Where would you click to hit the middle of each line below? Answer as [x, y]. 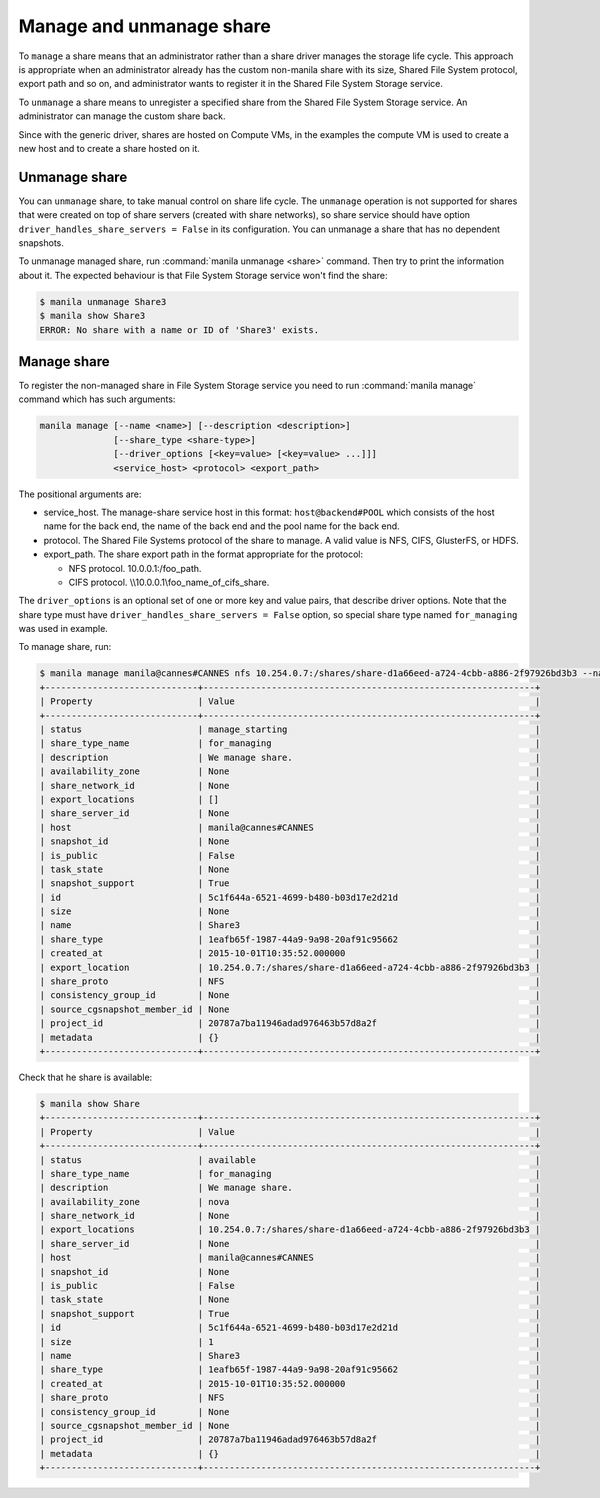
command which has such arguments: [97, 399]
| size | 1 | [290, 1341]
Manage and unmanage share [145, 26]
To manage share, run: [65, 647]
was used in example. [63, 629]
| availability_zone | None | [290, 771]
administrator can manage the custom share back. [122, 116]
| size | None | [290, 911]
